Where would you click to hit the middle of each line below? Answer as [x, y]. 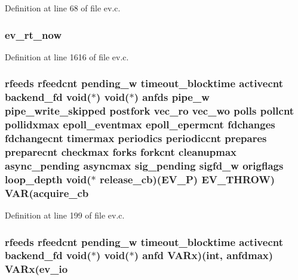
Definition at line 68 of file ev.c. [63, 8]
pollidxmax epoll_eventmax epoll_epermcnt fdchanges [140, 124]
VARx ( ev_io [36, 269]
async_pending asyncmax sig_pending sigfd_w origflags [144, 165]
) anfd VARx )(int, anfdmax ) [204, 255]
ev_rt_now [33, 34]
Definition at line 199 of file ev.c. [65, 215]
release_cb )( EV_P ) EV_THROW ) [188, 179]
